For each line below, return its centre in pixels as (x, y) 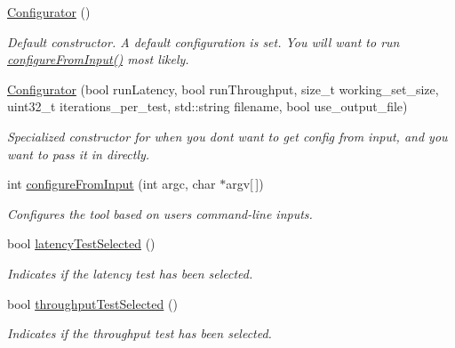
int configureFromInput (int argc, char (112, 184)
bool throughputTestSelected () (92, 303)
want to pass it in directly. (79, 154)
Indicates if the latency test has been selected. (130, 273)
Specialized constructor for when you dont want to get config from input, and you (227, 136)
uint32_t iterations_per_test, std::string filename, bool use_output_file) (208, 106)
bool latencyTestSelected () (81, 243)
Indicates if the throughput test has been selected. (140, 333)
